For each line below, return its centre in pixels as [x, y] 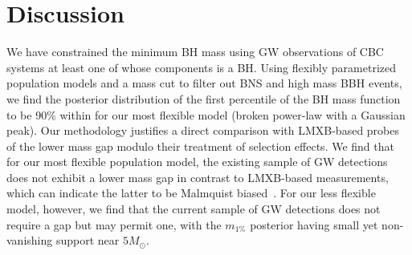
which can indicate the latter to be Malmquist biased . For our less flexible [191, 193]
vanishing [30, 240]
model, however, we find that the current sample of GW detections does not [194, 209]
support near [88, 240]
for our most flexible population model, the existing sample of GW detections [197, 162]
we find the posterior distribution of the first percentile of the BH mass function [204, 98]
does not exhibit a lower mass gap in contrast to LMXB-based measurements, [198, 177]
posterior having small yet [314, 224]
